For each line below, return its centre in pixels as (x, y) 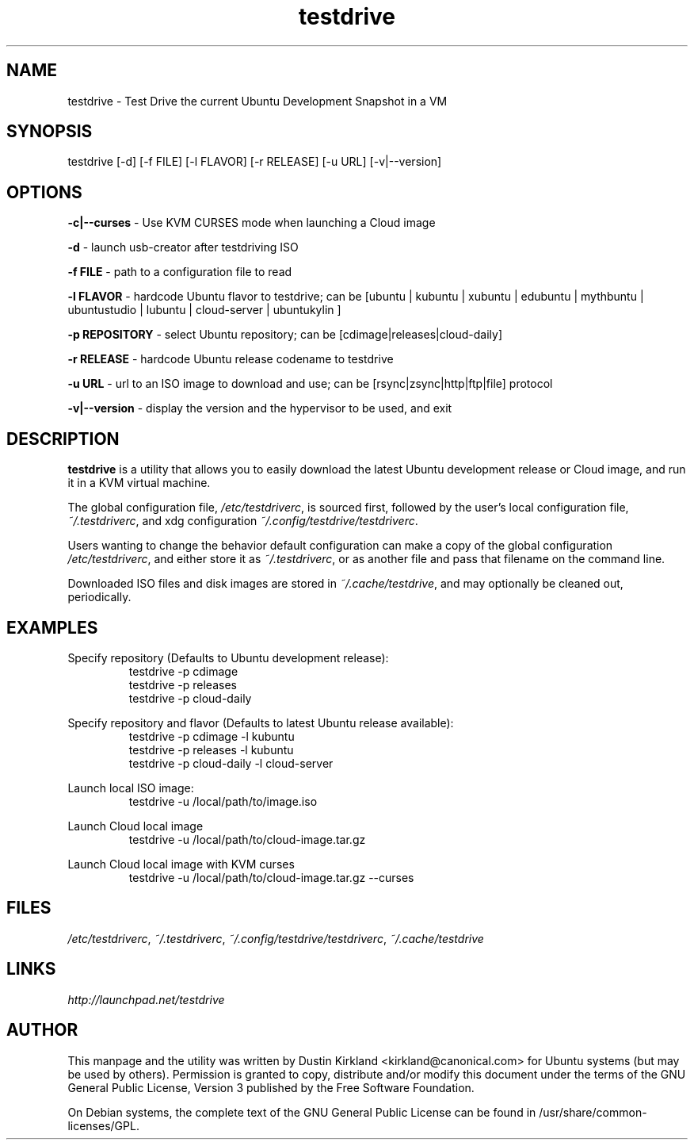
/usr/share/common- (593, 1112)
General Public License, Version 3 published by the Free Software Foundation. (271, 1087)
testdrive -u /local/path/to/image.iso (223, 801)
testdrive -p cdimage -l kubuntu (212, 736)
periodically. (99, 597)
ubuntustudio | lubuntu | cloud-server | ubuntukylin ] (204, 310)
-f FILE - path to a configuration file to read (180, 272)
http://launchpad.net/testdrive (146, 999)
